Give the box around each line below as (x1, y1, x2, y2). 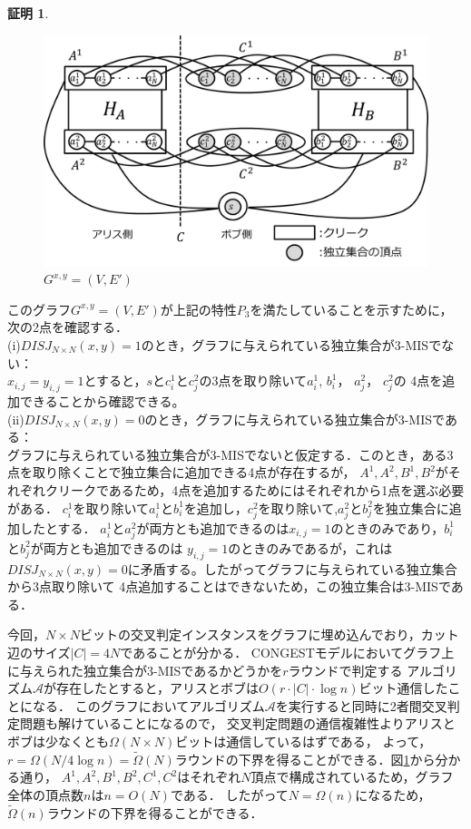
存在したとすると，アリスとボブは (55, 678, 260, 697)
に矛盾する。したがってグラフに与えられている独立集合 (127, 559, 457, 578)
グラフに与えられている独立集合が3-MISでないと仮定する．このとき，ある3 (7, 444, 454, 463)
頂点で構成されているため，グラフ (250, 767, 454, 786)
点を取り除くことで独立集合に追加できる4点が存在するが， (7, 463, 356, 482)
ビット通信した (358, 678, 448, 697)
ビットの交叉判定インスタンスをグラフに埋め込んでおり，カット (80, 625, 459, 644)
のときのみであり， (330, 518, 445, 537)
